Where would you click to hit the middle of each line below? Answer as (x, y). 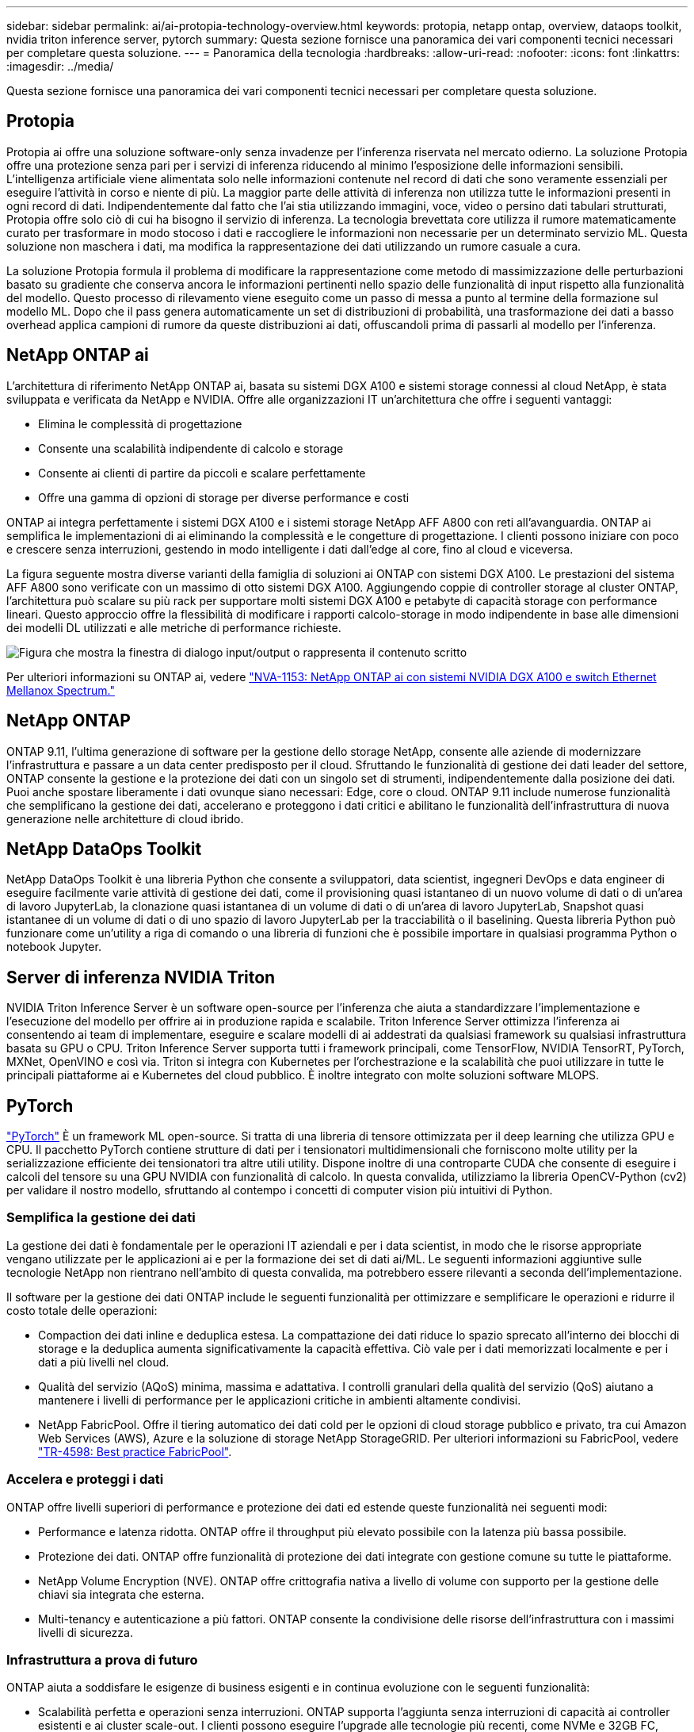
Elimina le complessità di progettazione (140, 423)
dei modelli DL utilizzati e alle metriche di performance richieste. (174, 627)
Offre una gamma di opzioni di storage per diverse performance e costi (224, 497)
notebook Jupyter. (54, 947)
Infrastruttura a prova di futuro (102, 1659)
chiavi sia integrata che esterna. (121, 1594)
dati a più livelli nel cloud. (104, 1362)
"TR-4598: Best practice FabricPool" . (135, 1451)
